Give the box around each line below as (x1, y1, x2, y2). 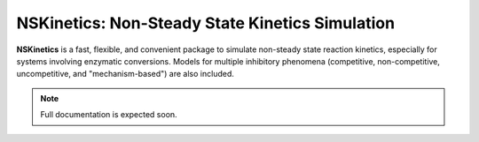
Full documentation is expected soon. (40, 109, 177, 120)
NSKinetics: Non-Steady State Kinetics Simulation (16, 13, 395, 33)
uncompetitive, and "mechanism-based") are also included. (16, 69, 234, 79)
